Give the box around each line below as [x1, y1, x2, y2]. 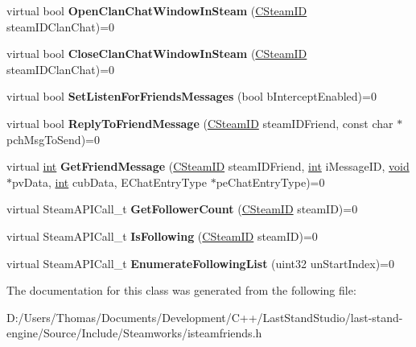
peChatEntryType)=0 [216, 173, 325, 190]
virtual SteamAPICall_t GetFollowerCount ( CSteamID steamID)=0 [6, 200, 358, 217]
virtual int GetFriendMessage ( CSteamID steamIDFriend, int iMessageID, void [6, 158, 410, 175]
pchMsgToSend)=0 [6, 130, 100, 147]
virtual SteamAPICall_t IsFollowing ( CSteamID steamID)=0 [6, 227, 318, 244]
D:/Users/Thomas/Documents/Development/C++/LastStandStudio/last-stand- [6, 308, 403, 325]
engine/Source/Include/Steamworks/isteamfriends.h [6, 324, 262, 341]
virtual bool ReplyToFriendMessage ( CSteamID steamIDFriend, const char [6, 114, 393, 131]
